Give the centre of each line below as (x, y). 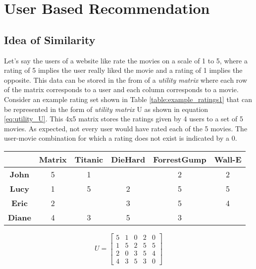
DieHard (128, 159)
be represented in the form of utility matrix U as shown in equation (106, 109)
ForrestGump (180, 159)
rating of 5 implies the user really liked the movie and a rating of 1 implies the (123, 70)
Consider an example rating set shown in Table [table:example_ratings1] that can (128, 99)
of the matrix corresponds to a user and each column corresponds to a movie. (121, 89)
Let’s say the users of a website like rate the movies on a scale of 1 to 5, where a (126, 60)
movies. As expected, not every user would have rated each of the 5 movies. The (126, 128)
